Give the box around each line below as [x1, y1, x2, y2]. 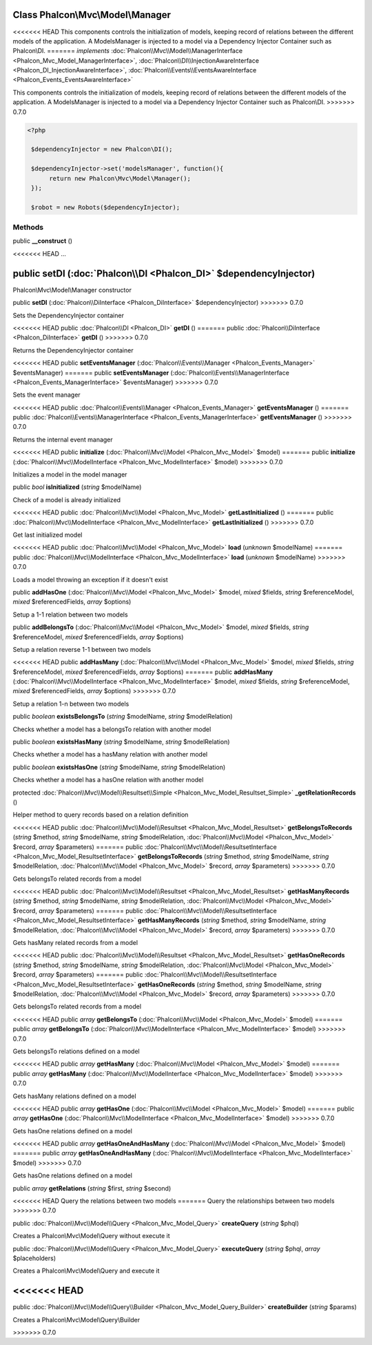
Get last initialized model [12, 530, 83, 539]
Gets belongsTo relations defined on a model [12, 1047, 141, 1055]
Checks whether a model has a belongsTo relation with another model [12, 725, 211, 733]
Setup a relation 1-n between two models [12, 699, 130, 708]
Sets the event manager [12, 390, 81, 399]
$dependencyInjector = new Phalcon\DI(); [31, 146, 173, 153]
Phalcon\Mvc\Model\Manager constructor [12, 286, 132, 294]
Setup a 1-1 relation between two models [12, 610, 128, 619]
